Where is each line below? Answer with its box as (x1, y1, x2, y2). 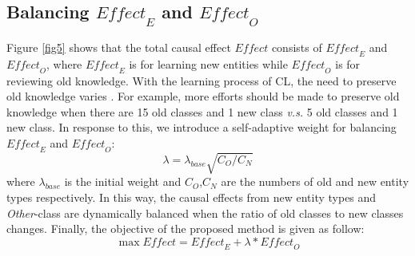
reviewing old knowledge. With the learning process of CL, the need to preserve (6, 72, 397, 89)
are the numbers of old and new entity (221, 173, 409, 190)
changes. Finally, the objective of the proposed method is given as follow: (6, 220, 365, 237)
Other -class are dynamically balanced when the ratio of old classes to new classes (6, 204, 404, 221)
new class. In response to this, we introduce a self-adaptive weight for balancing (6, 119, 397, 136)
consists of (271, 39, 322, 55)
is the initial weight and (64, 173, 182, 190)
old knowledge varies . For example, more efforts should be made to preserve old (6, 88, 400, 104)
